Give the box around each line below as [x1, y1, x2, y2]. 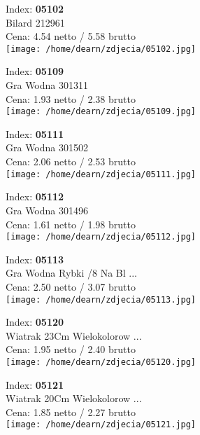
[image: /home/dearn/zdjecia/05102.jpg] [6, 43, 197, 54]
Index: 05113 [6, 251, 64, 266]
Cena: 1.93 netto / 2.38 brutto [6, 91, 136, 106]
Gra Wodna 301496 [6, 202, 88, 217]
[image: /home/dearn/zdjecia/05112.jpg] [6, 232, 197, 242]
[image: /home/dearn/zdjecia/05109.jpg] [6, 106, 197, 117]
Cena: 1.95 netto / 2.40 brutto [6, 342, 136, 357]
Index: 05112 [6, 189, 64, 204]
